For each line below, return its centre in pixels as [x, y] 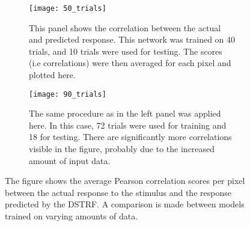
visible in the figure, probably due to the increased [122, 149]
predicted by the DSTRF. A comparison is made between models [125, 204]
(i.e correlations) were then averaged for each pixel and [130, 63]
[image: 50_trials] [68, 8]
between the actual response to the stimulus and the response [118, 192]
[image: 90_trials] [68, 94]
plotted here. [52, 75]
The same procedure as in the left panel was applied [125, 113]
